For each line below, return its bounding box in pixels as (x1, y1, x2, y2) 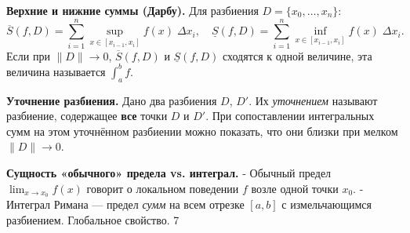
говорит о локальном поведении (86, 180, 239, 196)
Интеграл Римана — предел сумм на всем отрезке (6, 196, 245, 213)
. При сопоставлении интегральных (205, 107, 375, 124)
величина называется (6, 63, 106, 79)
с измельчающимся (281, 196, 372, 213)
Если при (6, 47, 50, 64)
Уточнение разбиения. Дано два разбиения (6, 92, 217, 108)
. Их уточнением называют (249, 92, 378, 108)
